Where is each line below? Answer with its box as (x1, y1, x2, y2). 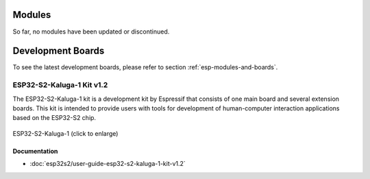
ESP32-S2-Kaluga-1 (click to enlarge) (12, 129, 119, 137)
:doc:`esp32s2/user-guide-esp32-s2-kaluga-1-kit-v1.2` (29, 160, 186, 168)
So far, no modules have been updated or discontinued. (12, 27, 170, 36)
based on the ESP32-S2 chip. (12, 114, 96, 122)
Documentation (12, 147, 58, 155)
